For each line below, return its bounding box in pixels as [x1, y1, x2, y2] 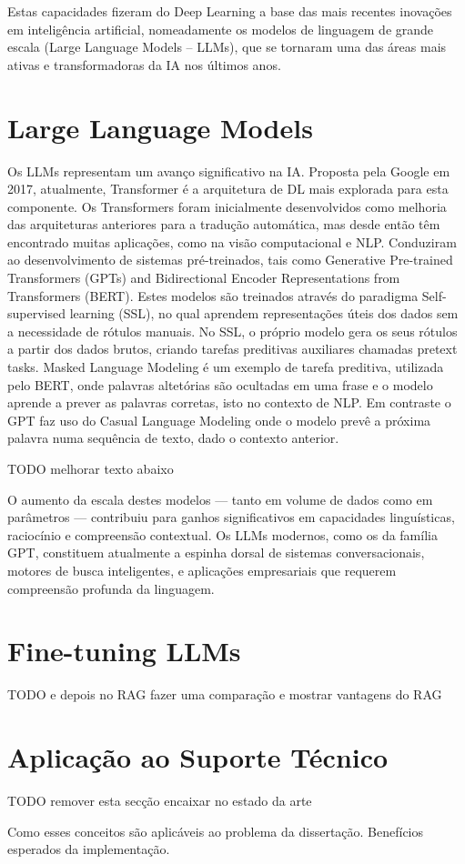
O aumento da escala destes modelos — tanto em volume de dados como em [7, 489, 433, 508]
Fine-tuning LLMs [7, 632, 241, 669]
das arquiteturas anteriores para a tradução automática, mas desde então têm [7, 215, 440, 234]
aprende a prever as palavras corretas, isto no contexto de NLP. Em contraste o [7, 393, 451, 412]
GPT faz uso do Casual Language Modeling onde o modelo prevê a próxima [7, 410, 431, 429]
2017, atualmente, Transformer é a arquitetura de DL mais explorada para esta [7, 179, 449, 198]
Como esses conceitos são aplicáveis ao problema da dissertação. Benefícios [7, 821, 424, 840]
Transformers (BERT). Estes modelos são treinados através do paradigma [7, 286, 419, 305]
